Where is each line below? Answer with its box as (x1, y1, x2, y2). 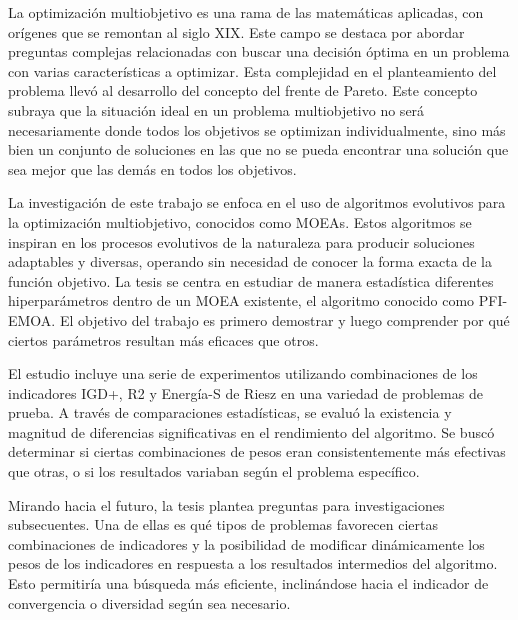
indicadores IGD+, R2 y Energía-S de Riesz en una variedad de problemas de (8, 382, 483, 403)
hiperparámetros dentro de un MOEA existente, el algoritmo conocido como (8, 290, 475, 311)
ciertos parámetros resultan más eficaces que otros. (8, 329, 319, 350)
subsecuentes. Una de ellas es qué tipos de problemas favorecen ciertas (8, 514, 438, 535)
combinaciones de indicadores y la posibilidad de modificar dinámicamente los (8, 533, 485, 554)
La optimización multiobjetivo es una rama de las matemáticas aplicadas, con (8, 2, 484, 22)
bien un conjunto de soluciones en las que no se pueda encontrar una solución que (8, 139, 509, 160)
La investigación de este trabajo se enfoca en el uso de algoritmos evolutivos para (8, 192, 506, 213)
